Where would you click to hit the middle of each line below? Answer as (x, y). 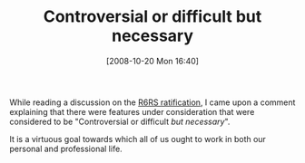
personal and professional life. (66, 149)
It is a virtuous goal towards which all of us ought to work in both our (138, 139)
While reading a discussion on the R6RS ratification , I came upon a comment (152, 102)
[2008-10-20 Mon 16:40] (152, 61)
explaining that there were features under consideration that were (132, 111)
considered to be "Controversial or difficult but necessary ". (120, 121)
